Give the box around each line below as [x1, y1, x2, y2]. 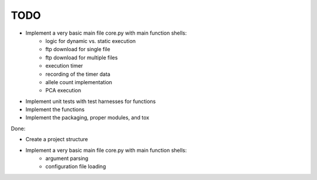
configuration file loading [45, 163, 106, 170]
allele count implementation [45, 78, 113, 85]
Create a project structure [25, 136, 88, 143]
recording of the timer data [45, 71, 111, 78]
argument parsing [45, 155, 89, 162]
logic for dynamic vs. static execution [45, 37, 136, 44]
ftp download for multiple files [45, 54, 118, 61]
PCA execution [45, 87, 82, 94]
